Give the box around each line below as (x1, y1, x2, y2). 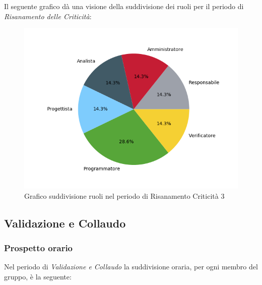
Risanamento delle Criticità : (4, 11, 92, 21)
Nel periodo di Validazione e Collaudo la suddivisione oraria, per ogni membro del (4, 261, 258, 272)
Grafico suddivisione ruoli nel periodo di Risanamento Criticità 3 (24, 190, 225, 201)
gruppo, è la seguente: (4, 271, 72, 281)
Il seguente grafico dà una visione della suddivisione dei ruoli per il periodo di (4, 1, 244, 11)
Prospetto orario (4, 242, 73, 254)
